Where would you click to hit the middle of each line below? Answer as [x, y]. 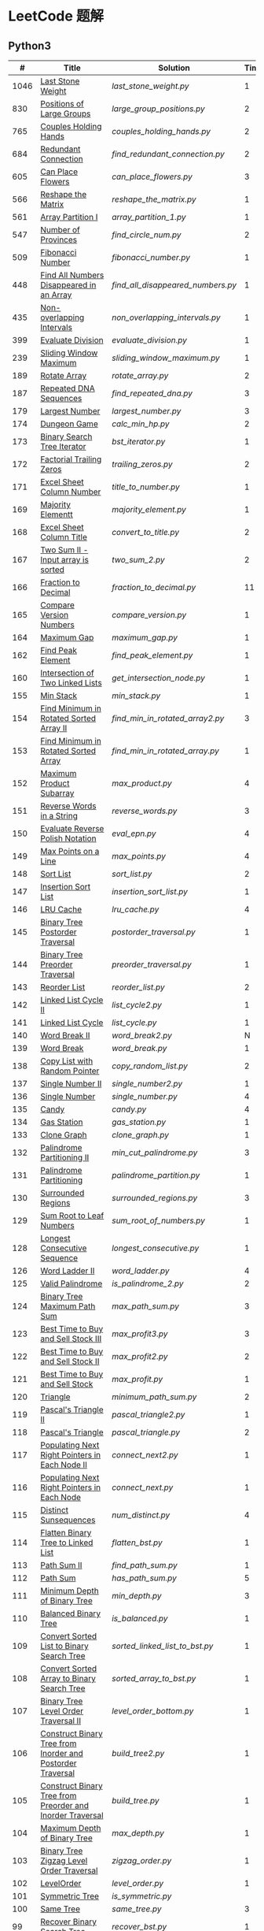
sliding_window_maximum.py [165, 358]
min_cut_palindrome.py [154, 1153]
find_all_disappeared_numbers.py [174, 285]
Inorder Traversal [72, 1815]
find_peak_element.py [152, 655]
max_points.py [139, 856]
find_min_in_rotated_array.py [165, 751]
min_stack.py [136, 696]
